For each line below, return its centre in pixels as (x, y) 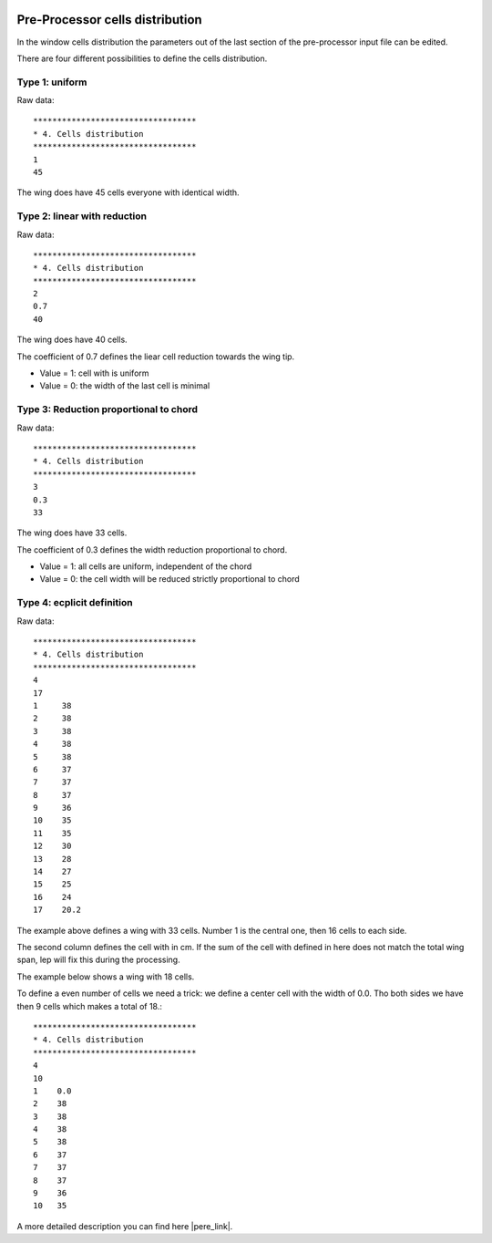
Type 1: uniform (52, 82)
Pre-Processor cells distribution (109, 20)
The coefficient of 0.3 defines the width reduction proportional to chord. (152, 549)
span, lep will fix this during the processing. (99, 960)
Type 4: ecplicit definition (75, 603)
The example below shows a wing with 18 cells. (106, 977)
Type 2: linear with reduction (82, 216)
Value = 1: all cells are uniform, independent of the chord (146, 566)
